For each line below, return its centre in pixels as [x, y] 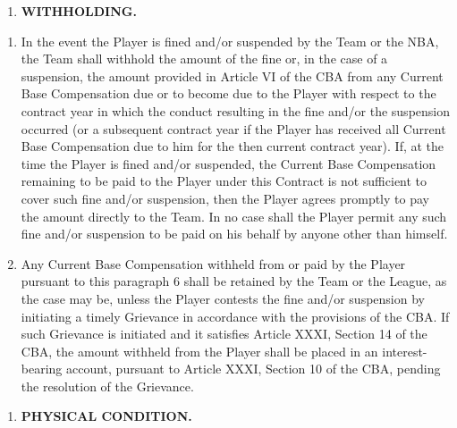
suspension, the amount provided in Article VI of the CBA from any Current [232, 76]
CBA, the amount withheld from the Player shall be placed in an [199, 351]
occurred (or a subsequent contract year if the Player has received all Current [233, 128]
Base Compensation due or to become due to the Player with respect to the [228, 93]
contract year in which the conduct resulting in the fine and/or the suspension [236, 110]
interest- [405, 351]
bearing [42, 369]
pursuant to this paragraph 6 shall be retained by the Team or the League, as [234, 281]
